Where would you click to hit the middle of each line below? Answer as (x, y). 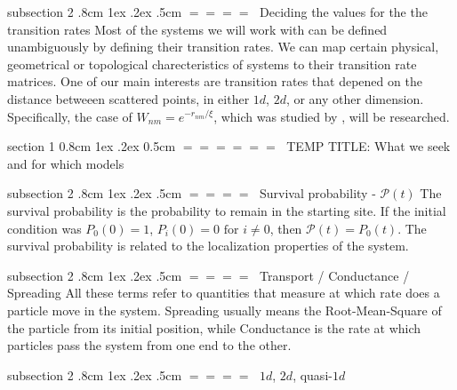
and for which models (66, 163)
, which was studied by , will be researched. (332, 116)
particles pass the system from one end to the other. (149, 345)
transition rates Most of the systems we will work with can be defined (197, 29)
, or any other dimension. (355, 98)
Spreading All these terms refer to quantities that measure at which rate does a (224, 293)
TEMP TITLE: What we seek (369, 146)
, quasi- (313, 374)
